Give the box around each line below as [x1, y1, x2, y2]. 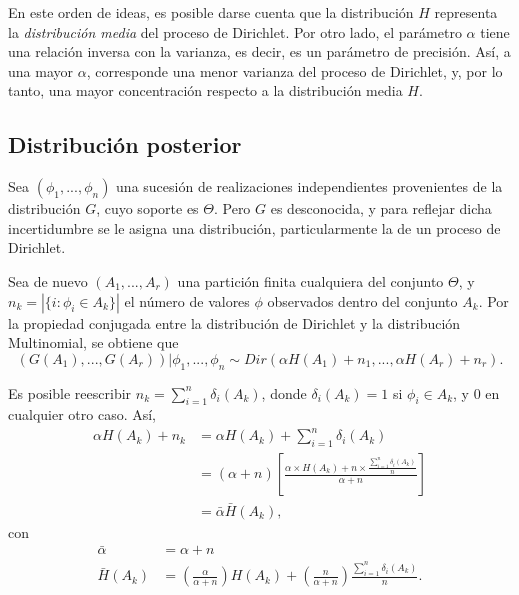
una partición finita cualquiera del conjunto [177, 270, 444, 291]
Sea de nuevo [8, 270, 88, 291]
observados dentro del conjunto [267, 290, 458, 311]
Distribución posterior [8, 129, 242, 160]
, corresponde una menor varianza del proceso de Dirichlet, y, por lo [86, 60, 503, 81]
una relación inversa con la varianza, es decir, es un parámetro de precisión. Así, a [8, 41, 511, 62]
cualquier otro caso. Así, [8, 404, 157, 425]
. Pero [213, 198, 251, 219]
